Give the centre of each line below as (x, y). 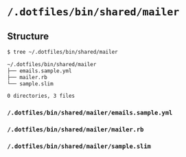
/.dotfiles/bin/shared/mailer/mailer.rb (75, 130)
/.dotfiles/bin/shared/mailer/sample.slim (79, 146)
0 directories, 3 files (41, 96)
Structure (28, 36)
